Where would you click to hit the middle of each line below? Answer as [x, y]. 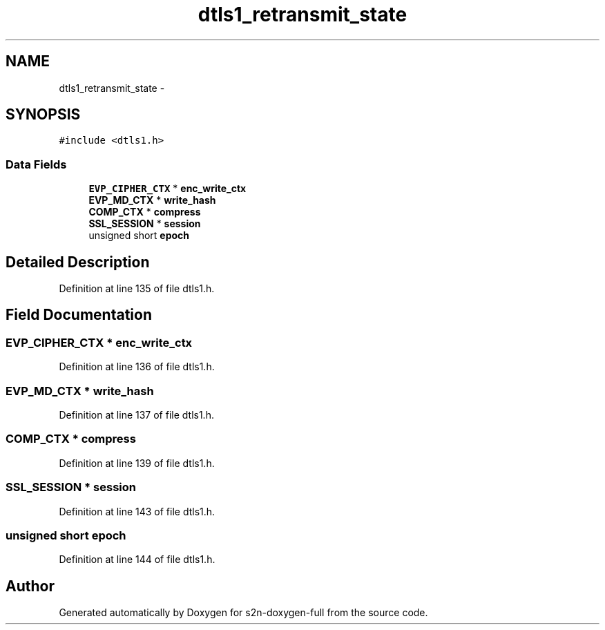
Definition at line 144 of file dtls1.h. [137, 560]
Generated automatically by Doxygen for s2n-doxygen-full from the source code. [243, 613]
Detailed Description [78, 262]
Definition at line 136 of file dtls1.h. [137, 367]
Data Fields [36, 164]
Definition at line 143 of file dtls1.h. [137, 511]
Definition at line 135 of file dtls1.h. [137, 289]
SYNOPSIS [43, 115]
